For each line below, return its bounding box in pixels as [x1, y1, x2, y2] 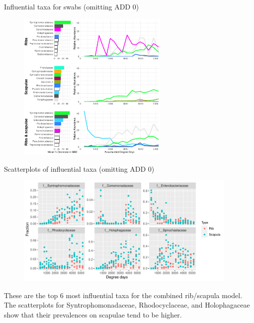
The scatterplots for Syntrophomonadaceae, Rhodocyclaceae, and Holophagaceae [4, 300, 250, 310]
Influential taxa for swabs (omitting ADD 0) [4, 1, 139, 11]
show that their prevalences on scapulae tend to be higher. [4, 309, 182, 320]
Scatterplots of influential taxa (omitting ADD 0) [4, 163, 155, 174]
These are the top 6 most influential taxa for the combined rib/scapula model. [4, 290, 243, 300]
